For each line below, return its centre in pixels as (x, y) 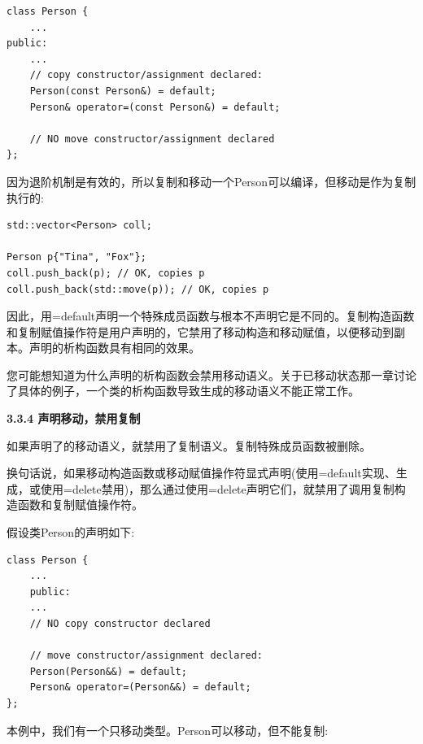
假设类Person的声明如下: (71, 532)
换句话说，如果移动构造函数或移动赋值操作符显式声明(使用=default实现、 (201, 473)
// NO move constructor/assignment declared (152, 139)
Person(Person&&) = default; (108, 671)
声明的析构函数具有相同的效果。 (114, 348)
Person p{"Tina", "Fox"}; (76, 257)
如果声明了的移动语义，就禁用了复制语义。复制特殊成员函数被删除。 (189, 445)
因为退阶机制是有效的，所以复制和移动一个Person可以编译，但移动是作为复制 (211, 181)
